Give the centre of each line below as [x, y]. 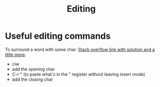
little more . [16, 55]
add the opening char [33, 69]
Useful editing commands [58, 36]
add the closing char [32, 79]
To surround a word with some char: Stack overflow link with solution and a [80, 49]
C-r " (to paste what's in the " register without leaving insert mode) [79, 74]
